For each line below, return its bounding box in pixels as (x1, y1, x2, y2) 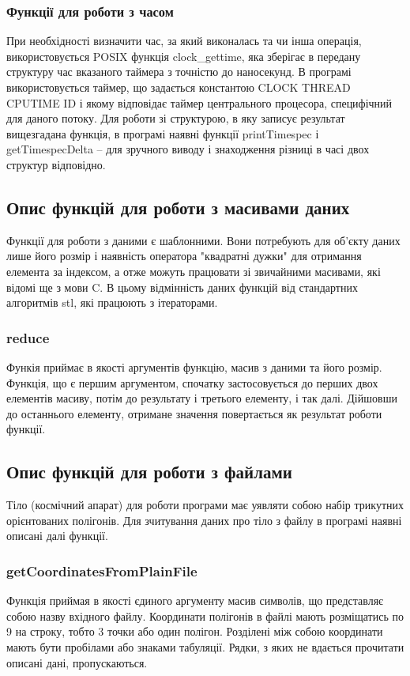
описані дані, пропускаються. (6, 654, 148, 670)
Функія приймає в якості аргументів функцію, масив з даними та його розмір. (6, 358, 382, 375)
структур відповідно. (6, 156, 106, 172)
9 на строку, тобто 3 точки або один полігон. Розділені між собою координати (6, 623, 383, 640)
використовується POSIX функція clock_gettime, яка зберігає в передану (6, 47, 361, 64)
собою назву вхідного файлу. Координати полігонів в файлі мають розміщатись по (6, 607, 404, 624)
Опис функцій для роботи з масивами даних (6, 194, 350, 219)
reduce (6, 327, 50, 347)
